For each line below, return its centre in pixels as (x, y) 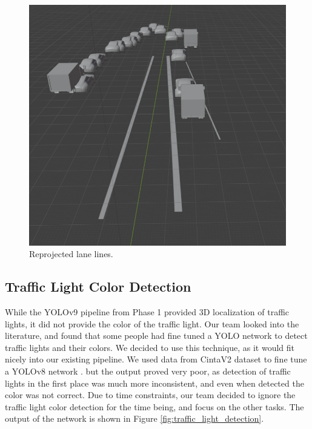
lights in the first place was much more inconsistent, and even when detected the (154, 383)
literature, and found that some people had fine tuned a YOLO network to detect (156, 336)
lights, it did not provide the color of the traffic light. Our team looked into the (152, 323)
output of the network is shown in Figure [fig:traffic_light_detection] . (134, 418)
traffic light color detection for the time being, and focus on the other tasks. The (154, 406)
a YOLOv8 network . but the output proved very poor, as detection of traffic (148, 371)
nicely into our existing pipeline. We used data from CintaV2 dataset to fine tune (156, 359)
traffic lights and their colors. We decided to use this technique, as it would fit (150, 347)
